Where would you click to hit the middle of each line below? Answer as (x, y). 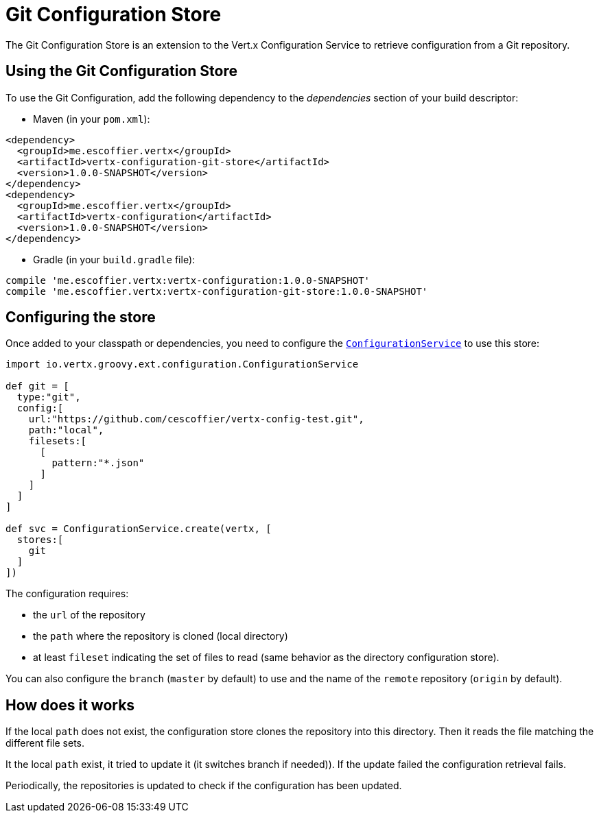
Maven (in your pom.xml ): (92, 119)
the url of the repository (89, 615)
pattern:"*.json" (98, 463)
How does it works (70, 705)
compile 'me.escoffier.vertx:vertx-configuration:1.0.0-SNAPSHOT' (188, 280)
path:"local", (66, 430)
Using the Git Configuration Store (122, 71)
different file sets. (45, 743)
